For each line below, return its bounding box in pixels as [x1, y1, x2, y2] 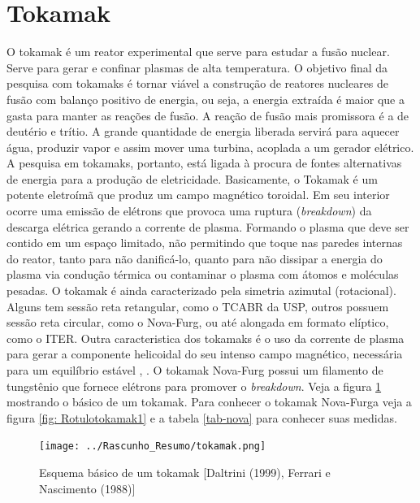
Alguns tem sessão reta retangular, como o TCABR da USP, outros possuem [6, 297, 389, 314]
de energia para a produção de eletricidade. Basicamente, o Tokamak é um [6, 170, 378, 187]
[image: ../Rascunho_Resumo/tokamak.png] [39, 440, 266, 453]
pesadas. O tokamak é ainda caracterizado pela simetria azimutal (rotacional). [6, 282, 396, 299]
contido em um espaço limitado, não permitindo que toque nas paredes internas [6, 234, 403, 251]
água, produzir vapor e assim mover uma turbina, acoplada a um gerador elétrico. [6, 138, 414, 155]
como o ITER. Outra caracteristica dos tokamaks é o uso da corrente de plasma [6, 329, 405, 346]
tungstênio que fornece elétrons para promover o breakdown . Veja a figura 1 [6, 377, 382, 394]
